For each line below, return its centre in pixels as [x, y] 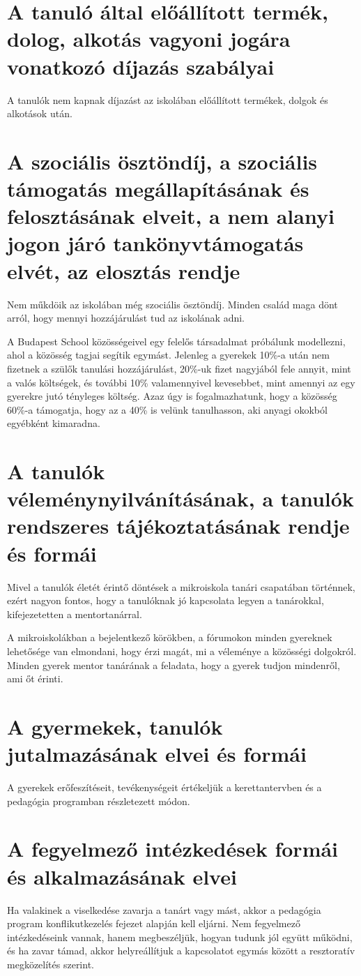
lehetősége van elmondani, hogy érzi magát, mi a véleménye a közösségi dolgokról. [182, 651]
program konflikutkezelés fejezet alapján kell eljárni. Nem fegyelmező [154, 923]
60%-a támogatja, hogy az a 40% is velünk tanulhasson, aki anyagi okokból [167, 409]
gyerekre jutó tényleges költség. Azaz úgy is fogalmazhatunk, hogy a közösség [172, 396]
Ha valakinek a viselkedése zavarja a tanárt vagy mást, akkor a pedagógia [164, 909]
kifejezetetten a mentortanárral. [75, 614]
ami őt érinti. [35, 678]
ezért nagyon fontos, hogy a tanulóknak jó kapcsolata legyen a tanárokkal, [166, 600]
